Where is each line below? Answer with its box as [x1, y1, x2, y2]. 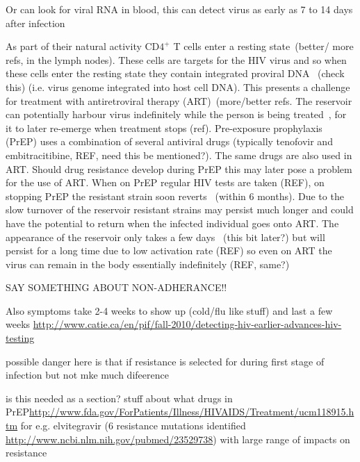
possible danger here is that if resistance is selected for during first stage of [6, 354, 325, 368]
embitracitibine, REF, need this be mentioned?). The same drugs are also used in [6, 147, 352, 162]
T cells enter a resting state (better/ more [173, 39, 354, 53]
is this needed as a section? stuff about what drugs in [6, 390, 233, 405]
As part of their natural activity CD [6, 39, 160, 53]
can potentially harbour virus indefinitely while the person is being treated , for [6, 107, 347, 122]
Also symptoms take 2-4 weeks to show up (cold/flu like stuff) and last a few [6, 303, 333, 317]
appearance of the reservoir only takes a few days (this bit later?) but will [6, 229, 325, 244]
